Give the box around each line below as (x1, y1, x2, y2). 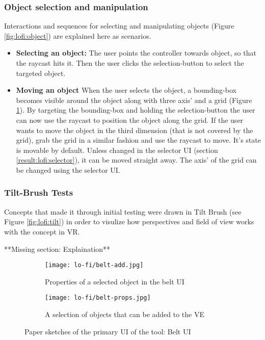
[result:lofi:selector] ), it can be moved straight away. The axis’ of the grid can (16, 154, 257, 165)
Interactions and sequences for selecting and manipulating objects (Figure (4, 20, 234, 31)
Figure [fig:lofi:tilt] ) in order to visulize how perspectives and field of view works (4, 216, 254, 227)
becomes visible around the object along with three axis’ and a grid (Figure (16, 94, 252, 105)
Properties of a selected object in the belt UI (45, 276, 184, 286)
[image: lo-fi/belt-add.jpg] (45, 261, 144, 269)
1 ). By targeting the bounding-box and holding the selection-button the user (16, 104, 255, 115)
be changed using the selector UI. (16, 164, 120, 175)
